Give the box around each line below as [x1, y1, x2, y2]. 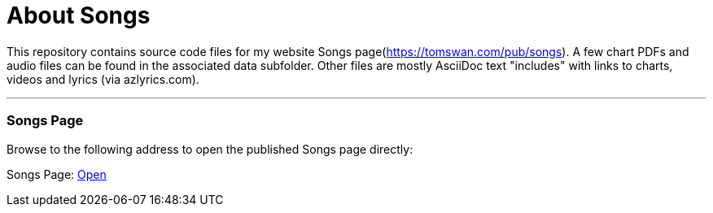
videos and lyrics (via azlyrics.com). [7, 72, 199, 86]
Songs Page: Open [7, 167, 107, 181]
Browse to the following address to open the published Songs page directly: [7, 141, 413, 156]
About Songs [7, 2, 151, 29]
